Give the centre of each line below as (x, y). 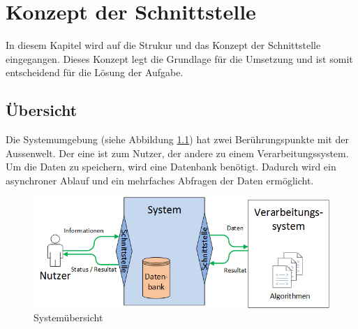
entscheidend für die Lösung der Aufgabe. (95, 72)
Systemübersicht (68, 317)
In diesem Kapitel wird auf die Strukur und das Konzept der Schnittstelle (163, 45)
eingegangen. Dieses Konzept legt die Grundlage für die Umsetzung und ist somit (179, 58)
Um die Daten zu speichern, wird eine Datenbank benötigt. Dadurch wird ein (171, 167)
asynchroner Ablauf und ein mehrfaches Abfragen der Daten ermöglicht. (160, 180)
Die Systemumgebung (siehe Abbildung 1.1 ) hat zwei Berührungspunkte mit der (177, 139)
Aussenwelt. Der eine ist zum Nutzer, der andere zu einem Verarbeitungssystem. (177, 153)
